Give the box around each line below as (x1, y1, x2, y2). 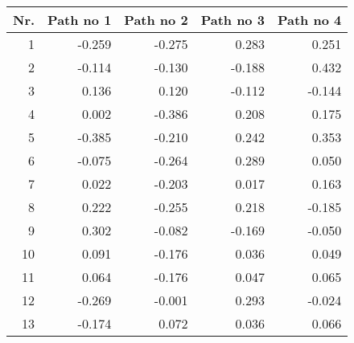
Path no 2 (124, 10, 188, 29)
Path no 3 (200, 10, 265, 29)
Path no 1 (47, 10, 112, 29)
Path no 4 (277, 10, 342, 29)
